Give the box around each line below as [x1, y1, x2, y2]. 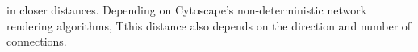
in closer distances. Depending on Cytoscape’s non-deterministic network [6, 2, 367, 18]
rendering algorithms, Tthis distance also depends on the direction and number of [6, 17, 412, 34]
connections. [6, 33, 67, 50]
